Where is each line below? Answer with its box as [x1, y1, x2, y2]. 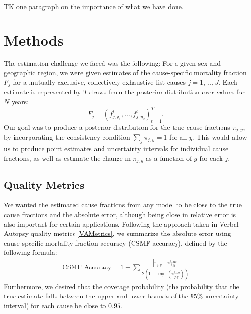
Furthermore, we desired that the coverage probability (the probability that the [4, 281, 239, 291]
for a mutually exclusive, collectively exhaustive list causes [13, 77, 186, 87]
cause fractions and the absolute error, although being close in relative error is [4, 209, 236, 219]
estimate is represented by [4, 87, 81, 97]
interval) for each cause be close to [4, 300, 106, 310]
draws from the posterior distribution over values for [89, 87, 245, 97]
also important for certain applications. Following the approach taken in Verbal [4, 219, 239, 229]
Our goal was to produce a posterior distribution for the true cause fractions [4, 122, 230, 132]
